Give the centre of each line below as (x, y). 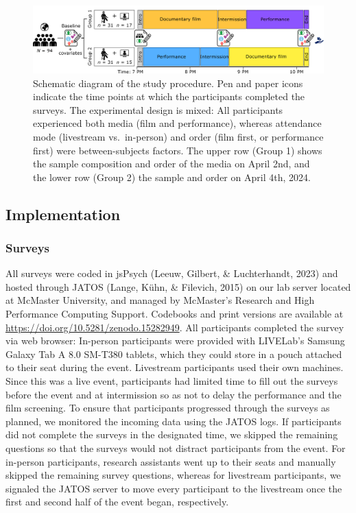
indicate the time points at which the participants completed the (169, 96)
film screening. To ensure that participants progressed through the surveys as (168, 408)
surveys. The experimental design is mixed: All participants (158, 109)
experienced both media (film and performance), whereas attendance (177, 123)
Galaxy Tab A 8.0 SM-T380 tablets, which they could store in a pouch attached (174, 354)
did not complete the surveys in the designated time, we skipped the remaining (172, 434)
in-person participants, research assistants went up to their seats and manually (171, 461)
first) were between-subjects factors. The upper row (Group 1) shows (178, 150)
